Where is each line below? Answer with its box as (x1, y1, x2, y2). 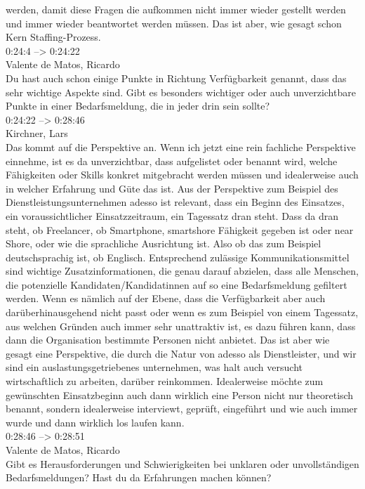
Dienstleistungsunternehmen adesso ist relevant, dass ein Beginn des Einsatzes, (6, 195, 345, 209)
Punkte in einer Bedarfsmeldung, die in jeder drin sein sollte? (6, 98, 270, 113)
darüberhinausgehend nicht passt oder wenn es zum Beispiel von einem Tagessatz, (6, 305, 359, 320)
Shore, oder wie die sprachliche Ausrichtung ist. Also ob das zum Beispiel (6, 236, 321, 251)
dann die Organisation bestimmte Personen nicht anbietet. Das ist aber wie (6, 332, 330, 347)
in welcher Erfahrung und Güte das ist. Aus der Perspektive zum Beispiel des (6, 181, 338, 195)
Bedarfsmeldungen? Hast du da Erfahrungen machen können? (6, 470, 272, 485)
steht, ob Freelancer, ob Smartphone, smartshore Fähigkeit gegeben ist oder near (6, 222, 354, 237)
